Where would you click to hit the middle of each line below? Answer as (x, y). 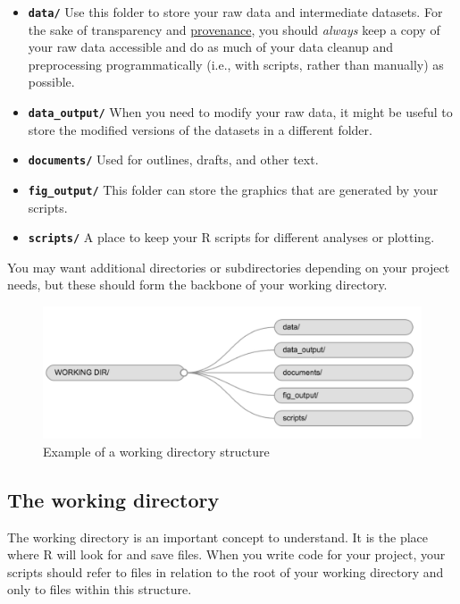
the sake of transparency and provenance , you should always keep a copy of (234, 29)
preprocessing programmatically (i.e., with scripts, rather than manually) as (236, 64)
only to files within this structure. (100, 589)
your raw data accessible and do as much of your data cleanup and (211, 47)
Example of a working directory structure (156, 451)
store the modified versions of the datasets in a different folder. (200, 129)
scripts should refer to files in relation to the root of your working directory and (226, 571)
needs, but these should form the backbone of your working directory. (197, 285)
